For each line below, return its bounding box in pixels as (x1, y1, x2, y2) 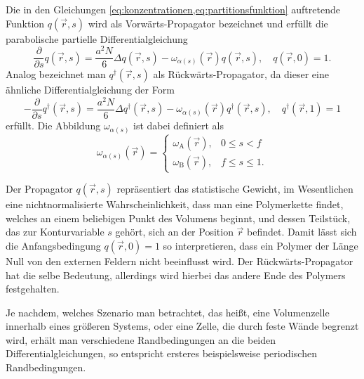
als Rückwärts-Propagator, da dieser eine (153, 67, 329, 82)
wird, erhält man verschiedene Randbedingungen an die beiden (6, 332, 276, 347)
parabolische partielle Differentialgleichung (6, 31, 188, 46)
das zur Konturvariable (6, 224, 105, 239)
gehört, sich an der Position (115, 224, 234, 239)
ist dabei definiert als (133, 118, 224, 133)
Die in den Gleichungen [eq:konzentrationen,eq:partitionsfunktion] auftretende (6, 2, 340, 16)
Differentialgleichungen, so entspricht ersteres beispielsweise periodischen (6, 346, 317, 361)
